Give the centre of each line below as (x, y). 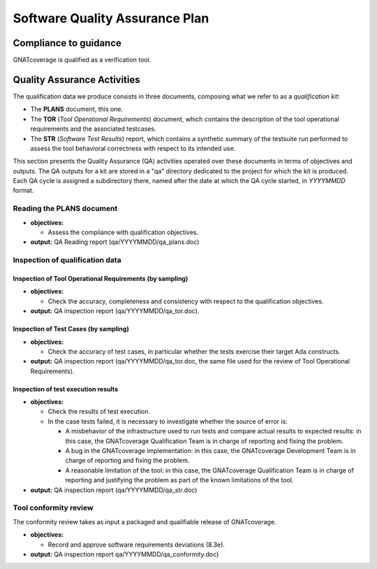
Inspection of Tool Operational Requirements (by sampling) (101, 278)
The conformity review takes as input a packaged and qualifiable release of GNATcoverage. (145, 521)
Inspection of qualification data (67, 260)
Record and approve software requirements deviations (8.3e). (136, 545)
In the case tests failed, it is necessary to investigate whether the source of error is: (168, 421)
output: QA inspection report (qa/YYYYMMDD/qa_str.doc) (114, 490)
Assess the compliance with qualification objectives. (123, 232)
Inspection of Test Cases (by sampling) (71, 329)
